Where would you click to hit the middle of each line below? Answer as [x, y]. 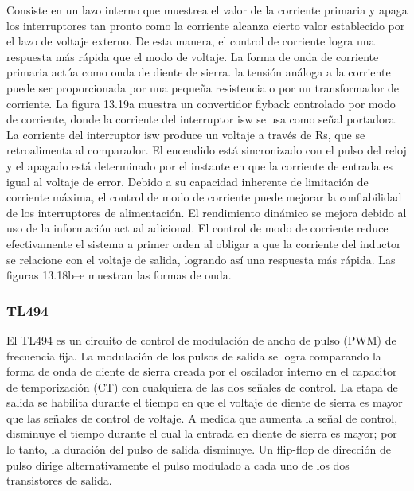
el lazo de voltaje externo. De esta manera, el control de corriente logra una [191, 41]
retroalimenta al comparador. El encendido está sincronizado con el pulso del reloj [207, 150]
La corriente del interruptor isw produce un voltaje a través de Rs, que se [186, 134]
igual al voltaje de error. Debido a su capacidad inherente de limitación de [187, 181]
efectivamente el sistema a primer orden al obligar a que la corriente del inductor [204, 243]
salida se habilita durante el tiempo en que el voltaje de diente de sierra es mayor [205, 402]
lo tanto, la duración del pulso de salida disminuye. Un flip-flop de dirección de [199, 449]
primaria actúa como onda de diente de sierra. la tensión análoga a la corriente [199, 72]
